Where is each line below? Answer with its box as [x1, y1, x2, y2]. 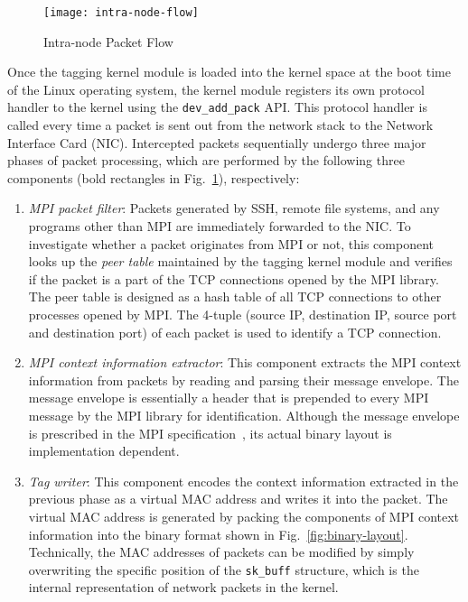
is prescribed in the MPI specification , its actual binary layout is [28, 423, 392, 442]
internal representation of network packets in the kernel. [28, 578, 339, 597]
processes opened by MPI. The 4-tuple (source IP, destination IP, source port [28, 305, 457, 324]
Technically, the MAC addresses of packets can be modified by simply [28, 542, 415, 561]
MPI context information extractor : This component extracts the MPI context [28, 353, 462, 372]
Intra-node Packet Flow [43, 32, 173, 51]
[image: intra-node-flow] [43, 6, 199, 19]
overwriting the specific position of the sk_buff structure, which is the [28, 560, 419, 579]
